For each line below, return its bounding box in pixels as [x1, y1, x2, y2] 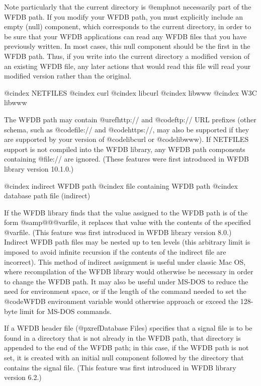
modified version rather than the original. [4, 70, 132, 81]
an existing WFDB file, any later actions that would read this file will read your [4, 60, 251, 71]
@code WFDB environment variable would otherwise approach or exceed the [4, 296, 238, 306]
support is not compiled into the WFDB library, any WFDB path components [4, 143, 245, 154]
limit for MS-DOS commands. [20, 305, 112, 316]
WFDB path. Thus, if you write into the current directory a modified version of [4, 50, 250, 61]
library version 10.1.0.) [4, 163, 74, 174]
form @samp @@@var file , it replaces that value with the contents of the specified [4, 217, 251, 227]
